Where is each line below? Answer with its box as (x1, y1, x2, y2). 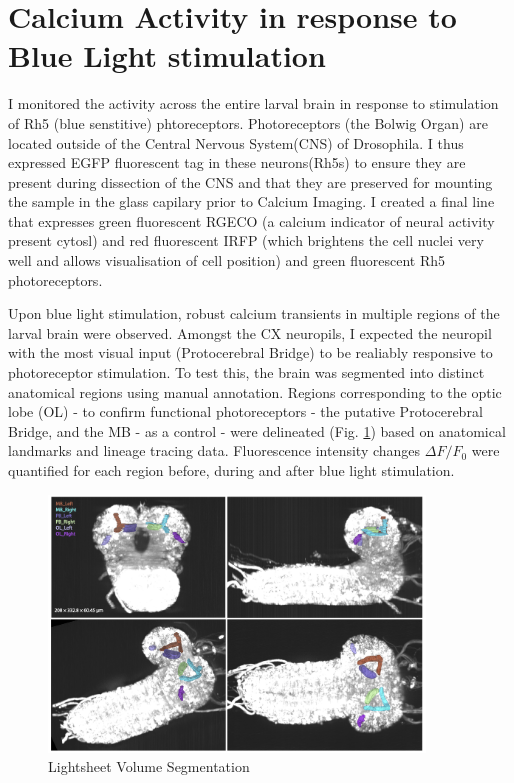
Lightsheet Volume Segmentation (48, 756, 250, 777)
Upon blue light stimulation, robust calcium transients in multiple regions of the (8, 303, 500, 324)
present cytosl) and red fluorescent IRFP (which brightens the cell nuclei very (8, 230, 484, 251)
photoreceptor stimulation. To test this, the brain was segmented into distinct (8, 362, 485, 383)
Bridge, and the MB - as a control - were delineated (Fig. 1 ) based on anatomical (8, 420, 506, 441)
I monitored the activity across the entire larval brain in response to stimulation (8, 93, 499, 114)
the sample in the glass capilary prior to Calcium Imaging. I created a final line (8, 191, 495, 212)
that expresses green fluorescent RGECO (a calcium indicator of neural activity (8, 210, 495, 231)
